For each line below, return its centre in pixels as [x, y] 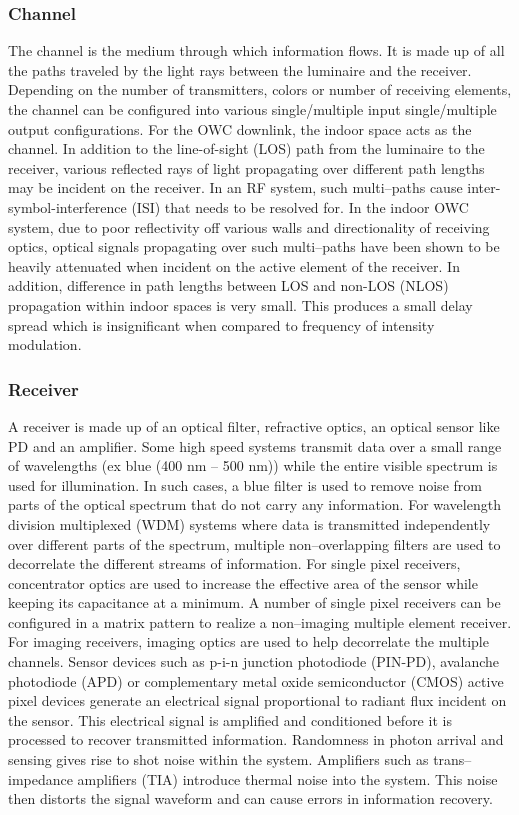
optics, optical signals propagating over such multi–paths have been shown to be [254, 246]
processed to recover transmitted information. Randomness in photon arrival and [256, 739]
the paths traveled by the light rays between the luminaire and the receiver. [240, 69]
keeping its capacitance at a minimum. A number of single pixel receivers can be [254, 602]
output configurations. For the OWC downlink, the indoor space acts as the [240, 128]
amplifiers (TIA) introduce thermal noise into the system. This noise [287, 778]
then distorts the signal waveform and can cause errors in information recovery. [250, 798]
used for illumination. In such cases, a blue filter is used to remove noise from [245, 484]
